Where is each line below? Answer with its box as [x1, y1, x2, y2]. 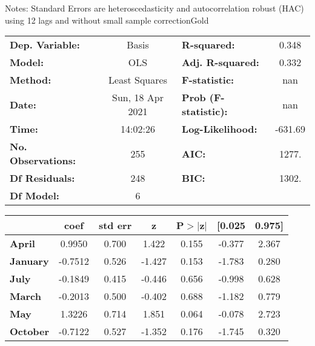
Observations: [10, 153, 76, 168]
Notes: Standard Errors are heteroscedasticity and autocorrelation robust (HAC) [5, 2, 304, 14]
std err [98, 218, 132, 233]
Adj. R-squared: [182, 55, 259, 70]
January [10, 254, 49, 268]
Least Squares [108, 73, 167, 87]
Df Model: [10, 188, 59, 203]
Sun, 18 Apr [112, 90, 164, 105]
